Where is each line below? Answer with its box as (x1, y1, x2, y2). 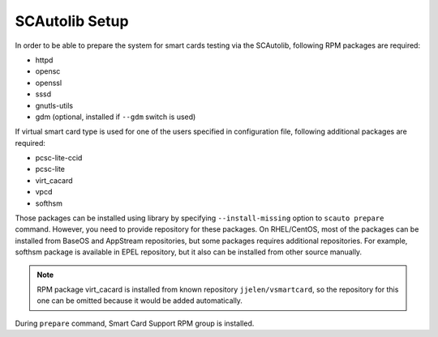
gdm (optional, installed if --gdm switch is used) (35, 112, 196, 122)
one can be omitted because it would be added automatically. (36, 296, 243, 305)
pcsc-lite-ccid (35, 153, 83, 163)
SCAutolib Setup (15, 12, 129, 30)
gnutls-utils (35, 100, 73, 110)
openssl (35, 78, 62, 87)
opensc (35, 66, 61, 76)
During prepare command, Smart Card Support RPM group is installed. (15, 318, 255, 328)
